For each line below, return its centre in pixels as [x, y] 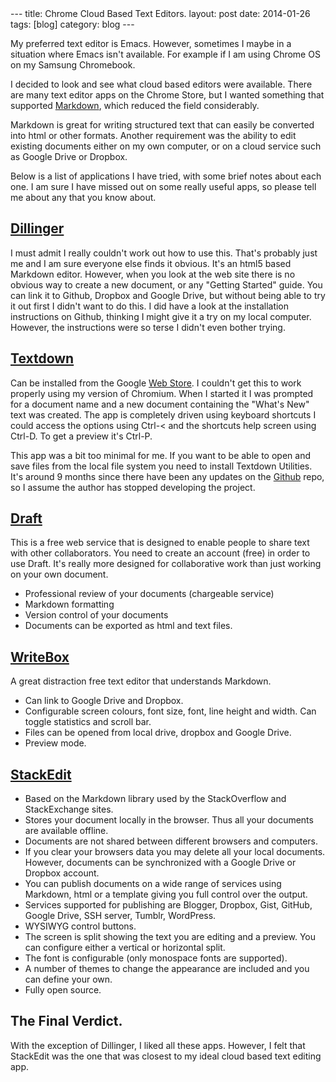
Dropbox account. [62, 873]
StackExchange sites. [69, 809]
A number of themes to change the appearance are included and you [167, 969]
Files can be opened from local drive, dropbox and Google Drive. [158, 733]
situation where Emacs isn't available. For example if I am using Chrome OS [165, 54]
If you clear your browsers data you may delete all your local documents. [175, 852]
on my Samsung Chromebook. [73, 65]
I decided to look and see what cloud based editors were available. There [161, 84]
